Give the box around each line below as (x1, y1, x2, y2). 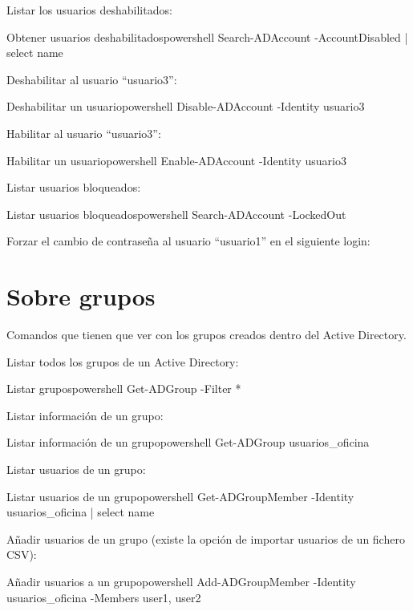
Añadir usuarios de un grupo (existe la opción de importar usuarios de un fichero (6, 530, 405, 547)
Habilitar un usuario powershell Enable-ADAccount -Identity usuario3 (6, 152, 346, 168)
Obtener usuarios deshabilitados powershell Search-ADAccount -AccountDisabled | (6, 28, 408, 45)
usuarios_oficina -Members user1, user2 (6, 589, 201, 605)
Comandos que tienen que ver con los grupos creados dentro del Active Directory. (6, 326, 407, 343)
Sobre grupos (6, 280, 156, 313)
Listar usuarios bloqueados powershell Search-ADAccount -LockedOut (6, 205, 346, 222)
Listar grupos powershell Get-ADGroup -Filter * (6, 380, 241, 397)
